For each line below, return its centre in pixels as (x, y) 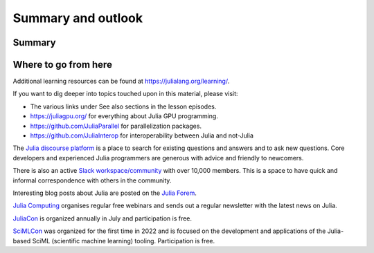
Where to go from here (62, 65)
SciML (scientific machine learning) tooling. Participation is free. (123, 241)
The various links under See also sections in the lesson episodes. (123, 106)
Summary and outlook (78, 18)
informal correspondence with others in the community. (92, 180)
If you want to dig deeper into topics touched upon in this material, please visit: (125, 94)
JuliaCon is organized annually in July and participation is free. (103, 218)
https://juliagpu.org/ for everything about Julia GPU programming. (124, 116)
